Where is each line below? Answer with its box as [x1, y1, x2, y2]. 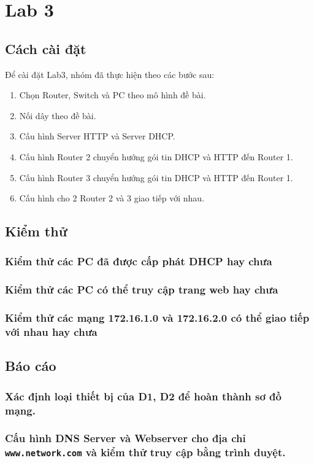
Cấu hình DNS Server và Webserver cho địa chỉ [5, 430, 246, 446]
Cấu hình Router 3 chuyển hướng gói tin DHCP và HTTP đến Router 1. [19, 171, 293, 184]
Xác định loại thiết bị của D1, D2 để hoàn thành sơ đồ [5, 388, 281, 403]
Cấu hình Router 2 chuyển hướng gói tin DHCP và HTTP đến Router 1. [19, 150, 293, 163]
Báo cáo [5, 356, 56, 375]
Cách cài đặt [5, 39, 86, 58]
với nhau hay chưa [5, 324, 98, 340]
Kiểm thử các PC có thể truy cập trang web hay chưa [5, 282, 278, 297]
